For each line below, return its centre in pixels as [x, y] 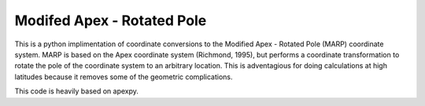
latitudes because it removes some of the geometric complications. [124, 77]
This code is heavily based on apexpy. [77, 91]
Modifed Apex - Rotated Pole [111, 20]
